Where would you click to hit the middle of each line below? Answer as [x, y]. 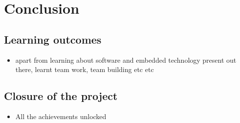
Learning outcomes [53, 39]
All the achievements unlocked [61, 116]
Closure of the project [61, 96]
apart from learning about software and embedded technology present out [126, 60]
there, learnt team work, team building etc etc [85, 69]
